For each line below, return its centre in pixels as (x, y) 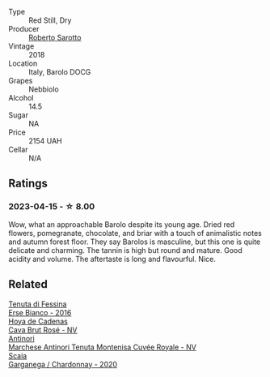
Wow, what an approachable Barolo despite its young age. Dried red (122, 224)
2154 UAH (45, 141)
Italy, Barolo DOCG (60, 72)
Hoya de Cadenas (38, 321)
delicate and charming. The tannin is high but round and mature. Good (125, 250)
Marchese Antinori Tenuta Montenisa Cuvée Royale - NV (102, 347)
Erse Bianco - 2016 (40, 312)
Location (23, 63)
